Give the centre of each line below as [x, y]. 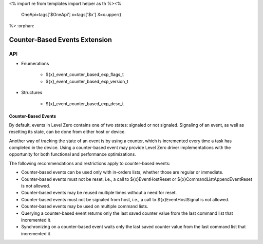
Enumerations [35, 63]
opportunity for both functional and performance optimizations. [73, 154]
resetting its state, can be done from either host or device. [67, 132]
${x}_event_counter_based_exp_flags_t [85, 75]
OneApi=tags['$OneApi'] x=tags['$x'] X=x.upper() [71, 15]
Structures [32, 93]
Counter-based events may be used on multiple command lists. [85, 206]
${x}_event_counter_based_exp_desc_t [85, 103]
